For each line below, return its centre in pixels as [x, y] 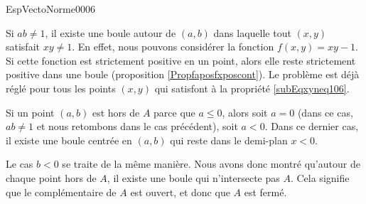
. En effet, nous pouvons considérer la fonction [173, 47]
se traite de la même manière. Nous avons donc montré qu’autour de [211, 164]
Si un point [30, 112]
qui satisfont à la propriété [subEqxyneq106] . [252, 88]
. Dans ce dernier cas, [312, 126]
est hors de [116, 112]
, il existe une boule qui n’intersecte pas [193, 177]
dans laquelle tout [252, 32]
